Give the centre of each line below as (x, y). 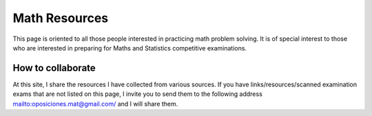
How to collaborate (54, 68)
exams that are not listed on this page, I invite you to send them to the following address (138, 94)
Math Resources (61, 18)
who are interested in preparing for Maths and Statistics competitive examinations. (130, 48)
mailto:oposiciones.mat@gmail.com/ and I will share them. (95, 104)
